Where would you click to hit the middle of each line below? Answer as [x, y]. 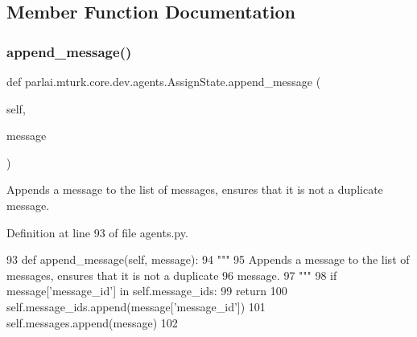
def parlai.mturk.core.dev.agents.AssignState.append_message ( [164, 81]
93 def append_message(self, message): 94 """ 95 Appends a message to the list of [208, 259]
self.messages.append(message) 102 [92, 322]
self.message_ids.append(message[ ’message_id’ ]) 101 [136, 306]
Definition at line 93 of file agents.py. [97, 232]
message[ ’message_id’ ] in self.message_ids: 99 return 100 [147, 291]
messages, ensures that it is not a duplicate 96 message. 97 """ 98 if [172, 275]
